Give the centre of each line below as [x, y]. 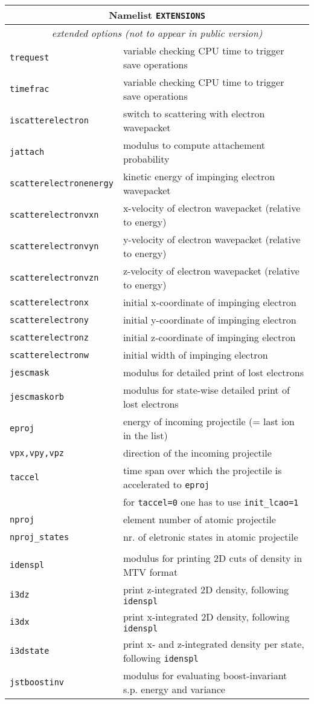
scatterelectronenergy [62, 183]
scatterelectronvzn [54, 278]
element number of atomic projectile [199, 519]
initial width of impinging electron [195, 355]
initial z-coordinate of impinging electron [209, 337]
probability [146, 159]
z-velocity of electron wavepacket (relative [211, 271]
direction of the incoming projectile [197, 453]
